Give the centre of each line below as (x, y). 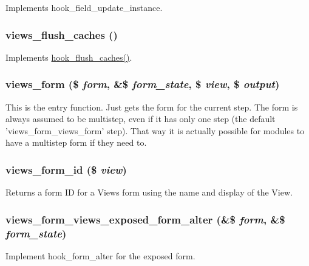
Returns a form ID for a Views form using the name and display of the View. (149, 192)
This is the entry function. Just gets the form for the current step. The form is (152, 107)
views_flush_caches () (62, 34)
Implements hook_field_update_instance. (84, 7)
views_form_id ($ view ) (66, 169)
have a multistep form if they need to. (76, 142)
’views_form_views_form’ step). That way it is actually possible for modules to (155, 130)
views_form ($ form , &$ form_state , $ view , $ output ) (143, 84)
